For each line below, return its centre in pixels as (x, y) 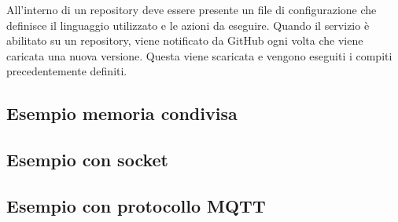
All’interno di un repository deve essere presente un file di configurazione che (192, 9)
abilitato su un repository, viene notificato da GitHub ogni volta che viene (185, 40)
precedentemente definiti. (67, 71)
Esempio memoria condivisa (122, 113)
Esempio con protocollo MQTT (136, 205)
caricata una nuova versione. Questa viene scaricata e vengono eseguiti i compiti (199, 55)
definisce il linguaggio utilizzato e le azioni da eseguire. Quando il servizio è (188, 25)
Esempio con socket (87, 160)
